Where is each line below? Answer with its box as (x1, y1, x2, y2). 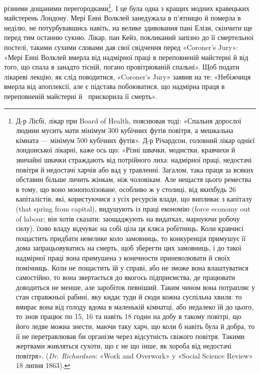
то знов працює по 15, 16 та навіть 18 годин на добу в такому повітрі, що (15, 311, 241, 321)
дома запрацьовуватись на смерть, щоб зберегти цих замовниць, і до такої (15, 242, 241, 253)
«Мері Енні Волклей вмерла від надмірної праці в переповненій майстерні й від (4, 51, 248, 62)
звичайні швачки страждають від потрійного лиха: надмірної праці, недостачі (15, 154, 252, 164)
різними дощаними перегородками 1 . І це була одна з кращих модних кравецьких (4, 1, 250, 13)
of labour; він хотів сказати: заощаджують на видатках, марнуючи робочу (15, 213, 240, 223)
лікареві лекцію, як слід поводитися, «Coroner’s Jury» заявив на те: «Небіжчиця (4, 71, 251, 81)
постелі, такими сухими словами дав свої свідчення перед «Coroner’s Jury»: (4, 42, 238, 52)
